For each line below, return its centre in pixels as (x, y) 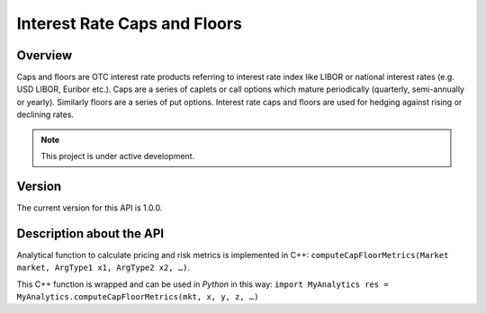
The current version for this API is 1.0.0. (90, 208)
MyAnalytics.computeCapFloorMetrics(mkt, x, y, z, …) (138, 297)
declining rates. (45, 115)
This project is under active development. (118, 156)
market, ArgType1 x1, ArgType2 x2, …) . (103, 268)
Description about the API (90, 233)
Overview (45, 55)
